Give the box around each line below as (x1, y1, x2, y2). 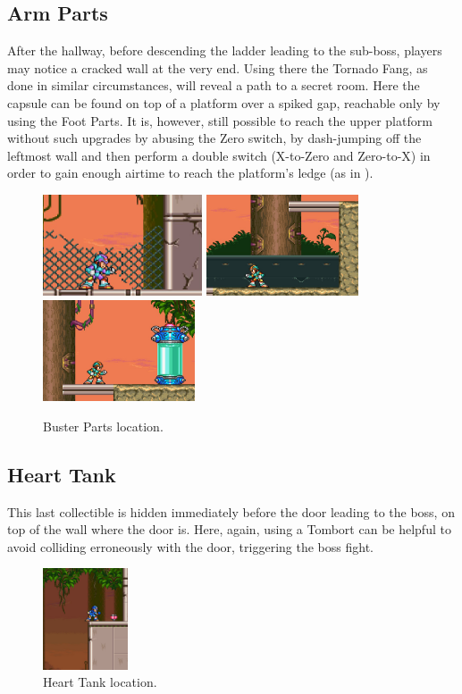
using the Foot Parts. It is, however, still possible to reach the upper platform (7, 111, 433, 130)
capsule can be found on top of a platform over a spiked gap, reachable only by (7, 93, 441, 112)
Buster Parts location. (43, 416, 164, 435)
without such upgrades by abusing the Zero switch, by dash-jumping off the (7, 129, 422, 147)
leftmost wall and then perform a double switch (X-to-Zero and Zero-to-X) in (7, 146, 431, 164)
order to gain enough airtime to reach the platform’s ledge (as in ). (7, 163, 374, 182)
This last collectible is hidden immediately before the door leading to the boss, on (7, 502, 455, 521)
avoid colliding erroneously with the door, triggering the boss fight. (7, 537, 374, 556)
